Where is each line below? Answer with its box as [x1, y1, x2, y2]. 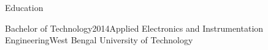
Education [5, 1, 44, 13]
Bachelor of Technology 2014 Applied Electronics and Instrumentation [5, 21, 264, 34]
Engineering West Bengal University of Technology [5, 34, 193, 46]
